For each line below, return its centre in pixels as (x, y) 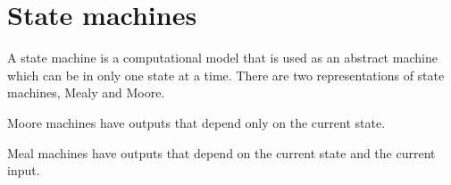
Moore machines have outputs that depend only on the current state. (196, 122)
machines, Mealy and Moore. (86, 92)
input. (24, 170)
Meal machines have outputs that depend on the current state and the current (221, 152)
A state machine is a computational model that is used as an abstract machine (222, 58)
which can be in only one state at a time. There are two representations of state (226, 75)
